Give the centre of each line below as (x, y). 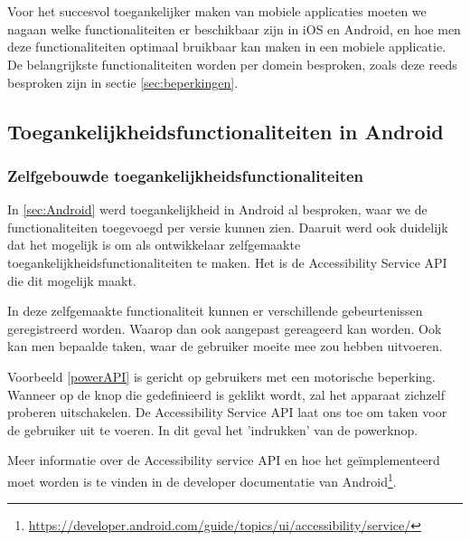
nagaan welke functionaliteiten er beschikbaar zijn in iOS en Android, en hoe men (234, 28)
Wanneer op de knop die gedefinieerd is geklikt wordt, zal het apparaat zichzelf (226, 394)
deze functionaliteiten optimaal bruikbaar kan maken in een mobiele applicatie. (227, 47)
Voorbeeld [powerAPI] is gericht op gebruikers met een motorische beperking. (221, 376)
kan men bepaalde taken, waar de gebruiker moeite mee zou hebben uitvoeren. (225, 346)
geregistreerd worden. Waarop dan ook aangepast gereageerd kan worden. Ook (225, 328)
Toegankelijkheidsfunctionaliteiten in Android (226, 131)
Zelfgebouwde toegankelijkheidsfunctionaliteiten (186, 175)
